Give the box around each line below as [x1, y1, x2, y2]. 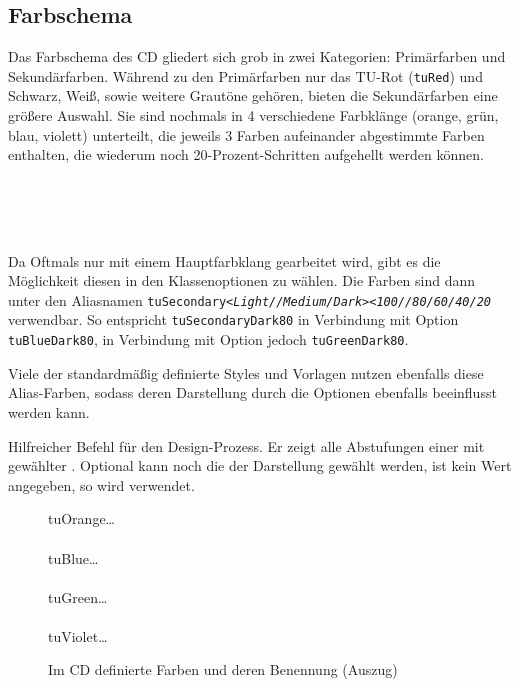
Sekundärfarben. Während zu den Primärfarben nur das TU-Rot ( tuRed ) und [8, 65, 483, 86]
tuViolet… [48, 625, 108, 646]
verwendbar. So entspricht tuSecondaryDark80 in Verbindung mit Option [8, 309, 459, 330]
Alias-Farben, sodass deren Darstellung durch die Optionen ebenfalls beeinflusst [8, 382, 497, 403]
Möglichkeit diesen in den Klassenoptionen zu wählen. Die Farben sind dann [8, 270, 476, 291]
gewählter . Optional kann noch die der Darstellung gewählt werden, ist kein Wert [8, 455, 512, 476]
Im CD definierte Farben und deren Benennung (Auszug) [48, 659, 398, 680]
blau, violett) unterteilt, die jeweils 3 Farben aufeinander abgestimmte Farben [8, 124, 485, 145]
